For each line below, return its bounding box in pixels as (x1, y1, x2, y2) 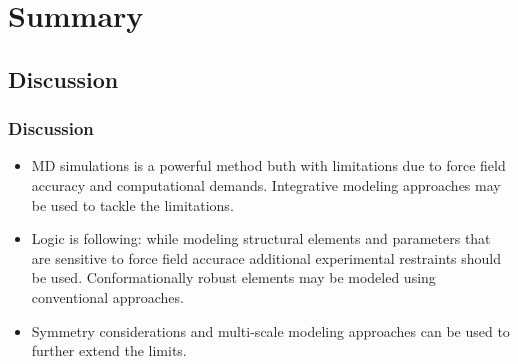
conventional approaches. (31, 286, 184, 307)
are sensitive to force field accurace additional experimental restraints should (31, 247, 502, 268)
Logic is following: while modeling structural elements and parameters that (31, 228, 491, 249)
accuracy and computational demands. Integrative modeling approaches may (31, 174, 501, 195)
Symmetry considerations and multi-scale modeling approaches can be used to (31, 320, 510, 341)
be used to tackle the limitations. (31, 194, 234, 215)
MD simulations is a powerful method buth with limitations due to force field (31, 155, 506, 176)
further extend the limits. (31, 340, 187, 361)
